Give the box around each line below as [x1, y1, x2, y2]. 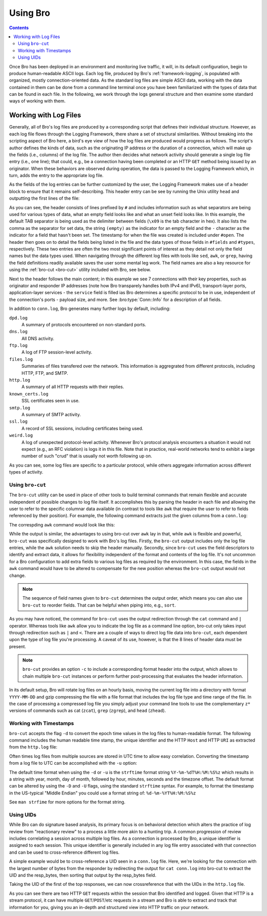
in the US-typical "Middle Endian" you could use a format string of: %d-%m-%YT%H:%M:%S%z [9, 790, 196, 796]
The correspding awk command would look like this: [9, 522, 115, 527]
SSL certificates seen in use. [21, 398, 80, 404]
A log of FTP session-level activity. [21, 349, 92, 355]
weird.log [9, 433, 33, 438]
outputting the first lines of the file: [9, 195, 80, 201]
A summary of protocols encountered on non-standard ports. [21, 321, 146, 327]
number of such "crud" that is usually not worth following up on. [21, 453, 152, 459]
